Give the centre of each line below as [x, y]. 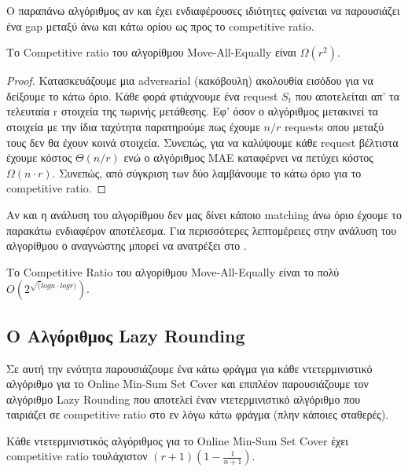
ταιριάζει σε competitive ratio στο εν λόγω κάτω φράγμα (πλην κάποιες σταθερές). [198, 414]
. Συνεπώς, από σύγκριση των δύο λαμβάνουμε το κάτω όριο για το [207, 172]
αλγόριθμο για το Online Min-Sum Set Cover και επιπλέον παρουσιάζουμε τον [187, 384]
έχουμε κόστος [39, 157]
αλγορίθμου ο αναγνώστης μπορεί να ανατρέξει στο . [127, 245]
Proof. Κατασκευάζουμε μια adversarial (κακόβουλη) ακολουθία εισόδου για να [190, 80]
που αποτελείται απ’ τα [347, 95]
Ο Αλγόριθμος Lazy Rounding [126, 335]
